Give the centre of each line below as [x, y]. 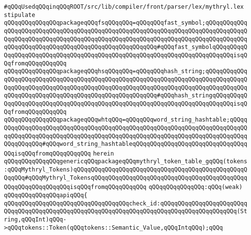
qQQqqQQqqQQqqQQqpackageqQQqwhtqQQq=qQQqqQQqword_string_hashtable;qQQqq [126, 120]
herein [103, 153]
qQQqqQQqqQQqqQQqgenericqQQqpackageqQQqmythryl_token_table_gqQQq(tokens [126, 162]
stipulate [20, 15]
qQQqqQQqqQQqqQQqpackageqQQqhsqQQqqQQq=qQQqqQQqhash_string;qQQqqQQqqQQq [126, 71]
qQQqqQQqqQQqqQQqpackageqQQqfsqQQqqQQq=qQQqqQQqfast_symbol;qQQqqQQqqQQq [126, 23]
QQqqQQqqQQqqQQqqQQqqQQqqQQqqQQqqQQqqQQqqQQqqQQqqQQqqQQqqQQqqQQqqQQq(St [126, 211]
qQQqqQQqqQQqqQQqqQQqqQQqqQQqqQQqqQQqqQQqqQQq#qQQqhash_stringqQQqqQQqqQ [126, 96]
